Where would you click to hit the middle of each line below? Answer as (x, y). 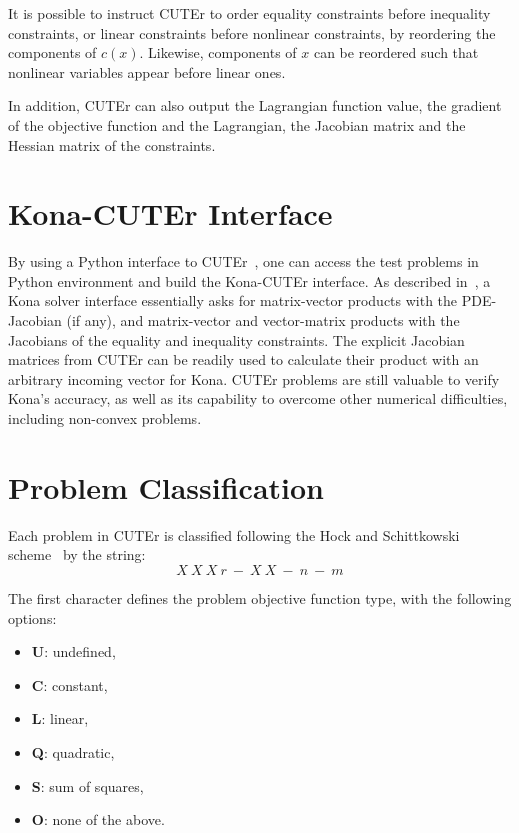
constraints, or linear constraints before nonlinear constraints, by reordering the (252, 32)
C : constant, (69, 684)
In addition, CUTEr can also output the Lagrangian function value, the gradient (255, 105)
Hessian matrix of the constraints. (112, 144)
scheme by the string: (77, 554)
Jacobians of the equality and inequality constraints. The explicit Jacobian (236, 339)
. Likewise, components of (218, 52)
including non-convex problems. (105, 418)
